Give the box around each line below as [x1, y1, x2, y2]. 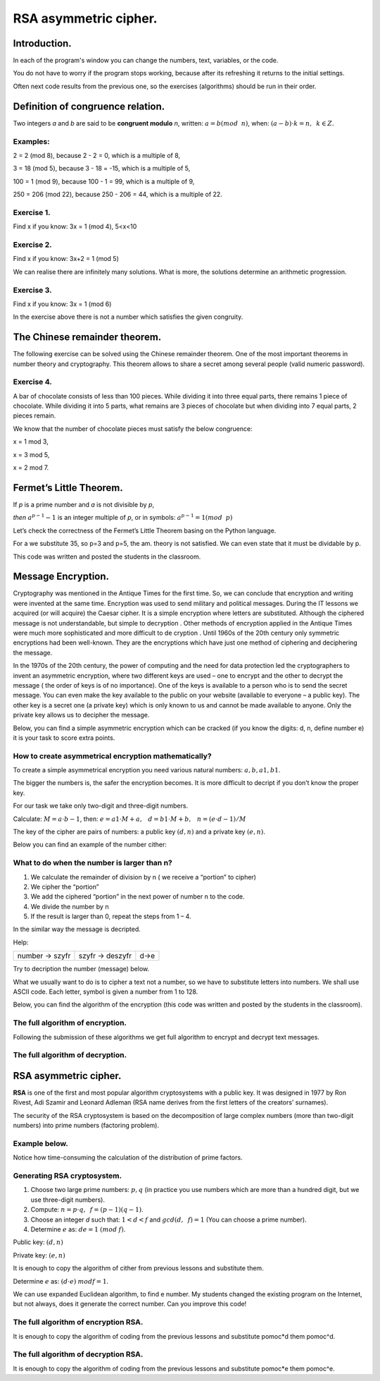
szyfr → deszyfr [78, 951, 132, 961]
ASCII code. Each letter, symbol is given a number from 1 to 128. [13, 987, 198, 996]
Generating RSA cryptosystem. [13, 1171, 122, 1181]
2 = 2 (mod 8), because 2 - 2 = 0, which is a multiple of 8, [13, 151, 181, 159]
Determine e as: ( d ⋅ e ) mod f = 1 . [13, 1277, 109, 1285]
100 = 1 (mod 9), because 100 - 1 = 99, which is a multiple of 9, [13, 177, 195, 185]
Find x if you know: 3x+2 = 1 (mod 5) [13, 255, 120, 263]
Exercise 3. [13, 285, 52, 295]
